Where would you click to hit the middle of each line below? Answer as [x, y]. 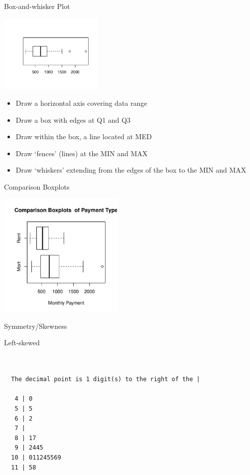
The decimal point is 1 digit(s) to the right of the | [106, 379]
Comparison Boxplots [37, 186]
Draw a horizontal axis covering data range [81, 103]
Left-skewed [22, 343]
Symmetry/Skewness [36, 326]
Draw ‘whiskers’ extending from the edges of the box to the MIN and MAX [131, 170]
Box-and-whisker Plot [37, 6]
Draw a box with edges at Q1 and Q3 [73, 119]
